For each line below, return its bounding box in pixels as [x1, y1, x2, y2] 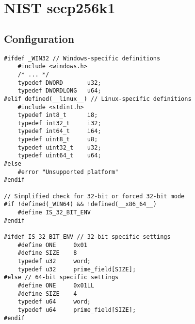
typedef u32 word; [17, 257, 91, 265]
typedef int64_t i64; [17, 128, 101, 135]
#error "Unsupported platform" [17, 168, 119, 175]
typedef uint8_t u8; [17, 136, 98, 143]
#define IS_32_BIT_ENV [17, 209, 91, 216]
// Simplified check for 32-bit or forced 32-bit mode [4, 192, 185, 200]
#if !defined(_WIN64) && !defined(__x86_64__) [4, 201, 157, 208]
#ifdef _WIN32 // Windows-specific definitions [4, 55, 161, 62]
